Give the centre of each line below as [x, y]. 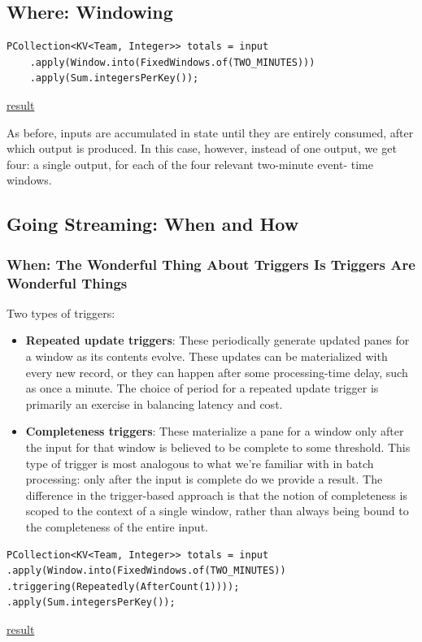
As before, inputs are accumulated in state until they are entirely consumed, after [210, 132]
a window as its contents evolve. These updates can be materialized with [207, 356]
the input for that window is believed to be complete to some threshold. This [218, 447]
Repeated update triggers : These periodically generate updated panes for [218, 340]
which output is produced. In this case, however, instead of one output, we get [202, 148]
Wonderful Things [67, 282]
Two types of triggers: [61, 312]
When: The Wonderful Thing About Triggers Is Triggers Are [211, 264]
